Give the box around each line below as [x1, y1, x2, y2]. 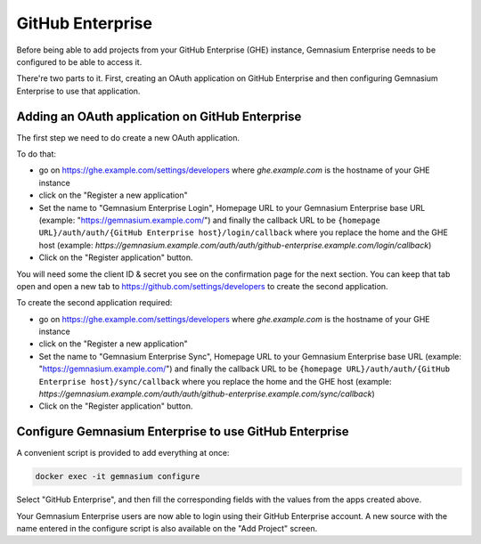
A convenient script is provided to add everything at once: [16, 448, 230, 459]
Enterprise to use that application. [16, 85, 141, 96]
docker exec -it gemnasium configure [35, 472, 200, 482]
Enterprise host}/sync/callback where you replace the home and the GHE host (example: [38, 376, 392, 386]
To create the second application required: [16, 297, 173, 308]
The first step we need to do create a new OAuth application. [16, 132, 240, 142]
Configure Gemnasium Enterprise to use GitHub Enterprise [16, 424, 349, 440]
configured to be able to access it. [16, 56, 143, 67]
